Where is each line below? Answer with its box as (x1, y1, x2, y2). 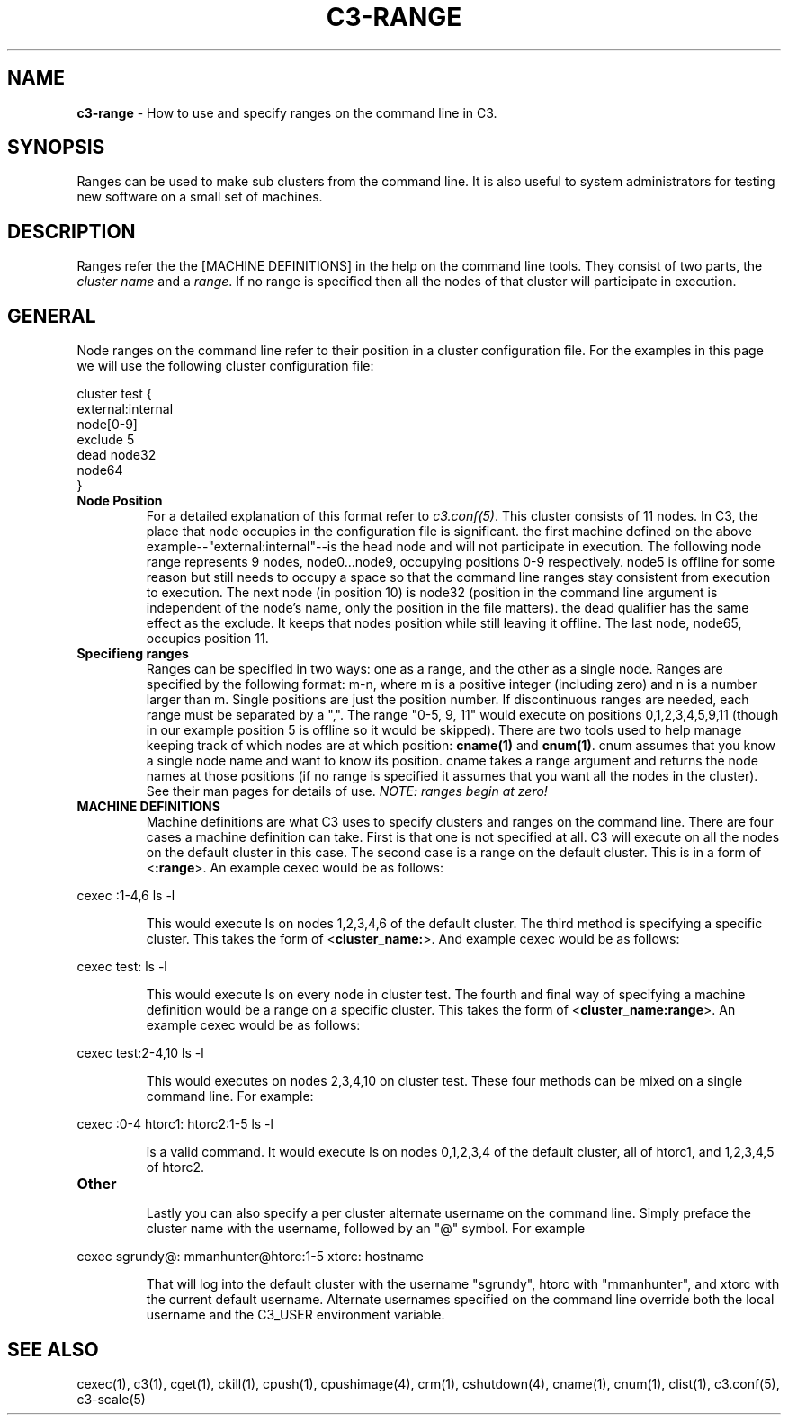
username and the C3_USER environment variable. (146, 1307, 445, 1323)
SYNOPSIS (7, 136, 105, 159)
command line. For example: (146, 1088, 314, 1105)
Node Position (76, 493, 163, 509)
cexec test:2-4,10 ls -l (76, 1045, 204, 1061)
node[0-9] (76, 416, 138, 433)
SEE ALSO (7, 1337, 99, 1361)
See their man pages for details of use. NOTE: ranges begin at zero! (146, 783, 548, 800)
